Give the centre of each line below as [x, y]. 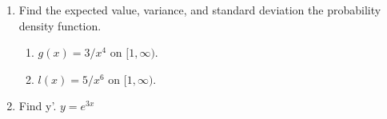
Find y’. [38, 106]
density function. [60, 25]
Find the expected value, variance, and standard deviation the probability [200, 10]
